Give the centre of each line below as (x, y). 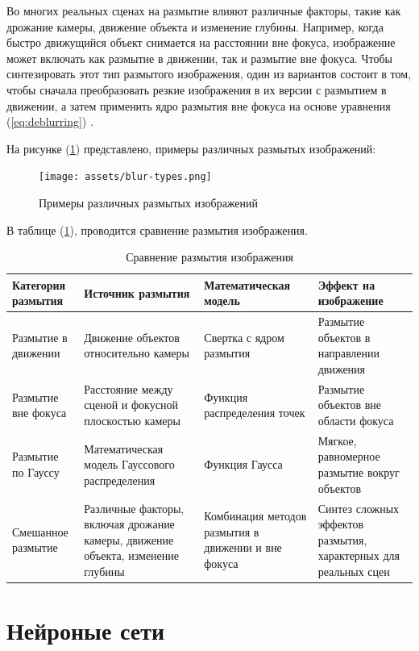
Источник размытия (137, 292)
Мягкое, (337, 440)
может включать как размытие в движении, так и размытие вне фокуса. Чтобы (199, 58)
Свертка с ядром (244, 337)
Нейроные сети (86, 630)
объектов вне (350, 405)
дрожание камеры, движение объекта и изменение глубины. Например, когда (195, 26)
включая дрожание (129, 524)
